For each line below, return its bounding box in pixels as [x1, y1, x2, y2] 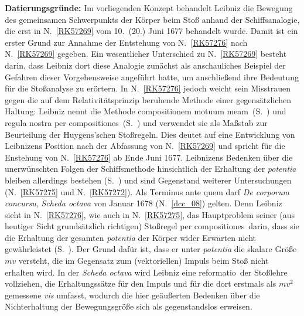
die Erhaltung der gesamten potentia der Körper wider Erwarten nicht [5, 231, 257, 243]
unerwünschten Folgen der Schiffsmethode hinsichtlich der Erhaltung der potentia [5, 162, 296, 175]
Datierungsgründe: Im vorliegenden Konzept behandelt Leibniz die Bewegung [5, 2, 293, 13]
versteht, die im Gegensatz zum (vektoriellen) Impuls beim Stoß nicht [18, 254, 269, 267]
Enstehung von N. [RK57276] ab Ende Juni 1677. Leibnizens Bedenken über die [5, 151, 293, 163]
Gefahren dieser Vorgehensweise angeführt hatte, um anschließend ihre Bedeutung [5, 70, 299, 83]
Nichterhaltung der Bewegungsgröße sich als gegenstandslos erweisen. [5, 300, 252, 312]
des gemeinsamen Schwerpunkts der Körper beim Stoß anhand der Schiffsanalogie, [5, 13, 300, 25]
